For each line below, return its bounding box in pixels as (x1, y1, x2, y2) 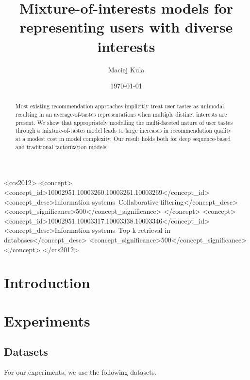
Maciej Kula (108, 64, 145, 74)
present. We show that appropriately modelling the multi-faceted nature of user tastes (15, 118, 233, 126)
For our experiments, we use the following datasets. (4, 367, 157, 377)
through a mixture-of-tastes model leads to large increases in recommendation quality (15, 126, 232, 135)
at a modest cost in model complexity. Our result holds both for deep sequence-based (15, 135, 231, 143)
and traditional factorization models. (15, 142, 108, 151)
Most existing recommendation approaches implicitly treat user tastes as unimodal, (15, 102, 226, 110)
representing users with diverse (19, 17, 233, 37)
